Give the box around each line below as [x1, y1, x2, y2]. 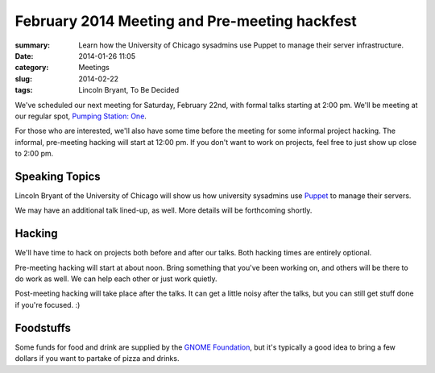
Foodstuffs [14, 321, 72, 334]
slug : [14, 73, 32, 84]
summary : [14, 40, 51, 50]
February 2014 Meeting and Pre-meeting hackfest [14, 12, 358, 30]
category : [14, 63, 49, 73]
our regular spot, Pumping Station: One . [14, 111, 147, 121]
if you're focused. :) [14, 300, 81, 309]
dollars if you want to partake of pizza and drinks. [14, 354, 180, 363]
